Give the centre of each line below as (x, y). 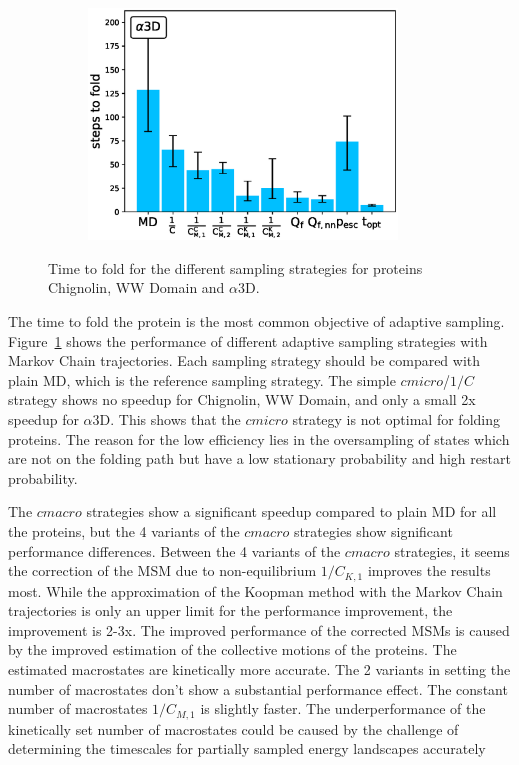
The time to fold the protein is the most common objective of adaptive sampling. (256, 320)
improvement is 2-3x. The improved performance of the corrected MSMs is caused (259, 629)
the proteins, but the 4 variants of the (124, 530)
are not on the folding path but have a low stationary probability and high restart (259, 458)
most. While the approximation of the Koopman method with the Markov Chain (255, 590)
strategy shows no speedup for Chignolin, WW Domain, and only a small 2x (242, 399)
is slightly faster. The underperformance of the (343, 708)
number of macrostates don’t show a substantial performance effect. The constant (258, 688)
